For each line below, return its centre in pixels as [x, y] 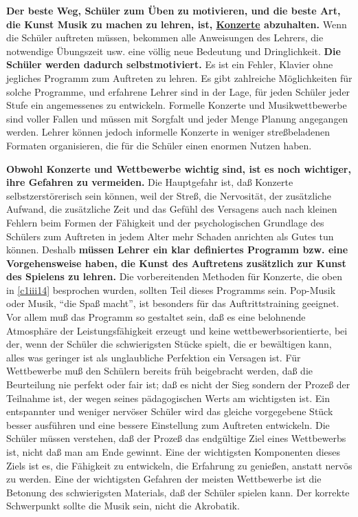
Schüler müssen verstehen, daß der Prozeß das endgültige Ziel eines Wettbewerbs [176, 438]
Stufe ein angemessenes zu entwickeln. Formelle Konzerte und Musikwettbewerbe [177, 105]
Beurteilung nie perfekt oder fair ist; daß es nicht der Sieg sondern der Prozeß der [178, 384]
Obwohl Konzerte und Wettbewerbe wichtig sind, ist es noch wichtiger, [179, 168]
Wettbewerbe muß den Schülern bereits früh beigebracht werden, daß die [159, 371]
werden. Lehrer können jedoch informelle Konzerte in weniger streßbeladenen [168, 132]
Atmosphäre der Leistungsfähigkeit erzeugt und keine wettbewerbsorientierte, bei [177, 330]
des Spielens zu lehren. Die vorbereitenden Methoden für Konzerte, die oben [174, 276]
